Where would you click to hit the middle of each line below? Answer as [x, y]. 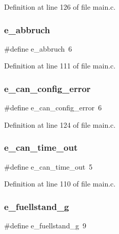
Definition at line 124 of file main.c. [60, 124]
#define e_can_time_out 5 [48, 166]
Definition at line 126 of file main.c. [60, 7]
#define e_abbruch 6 [38, 48]
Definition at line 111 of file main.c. [60, 66]
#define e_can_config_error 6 [53, 108]
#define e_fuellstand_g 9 [45, 226]
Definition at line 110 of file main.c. [60, 184]
